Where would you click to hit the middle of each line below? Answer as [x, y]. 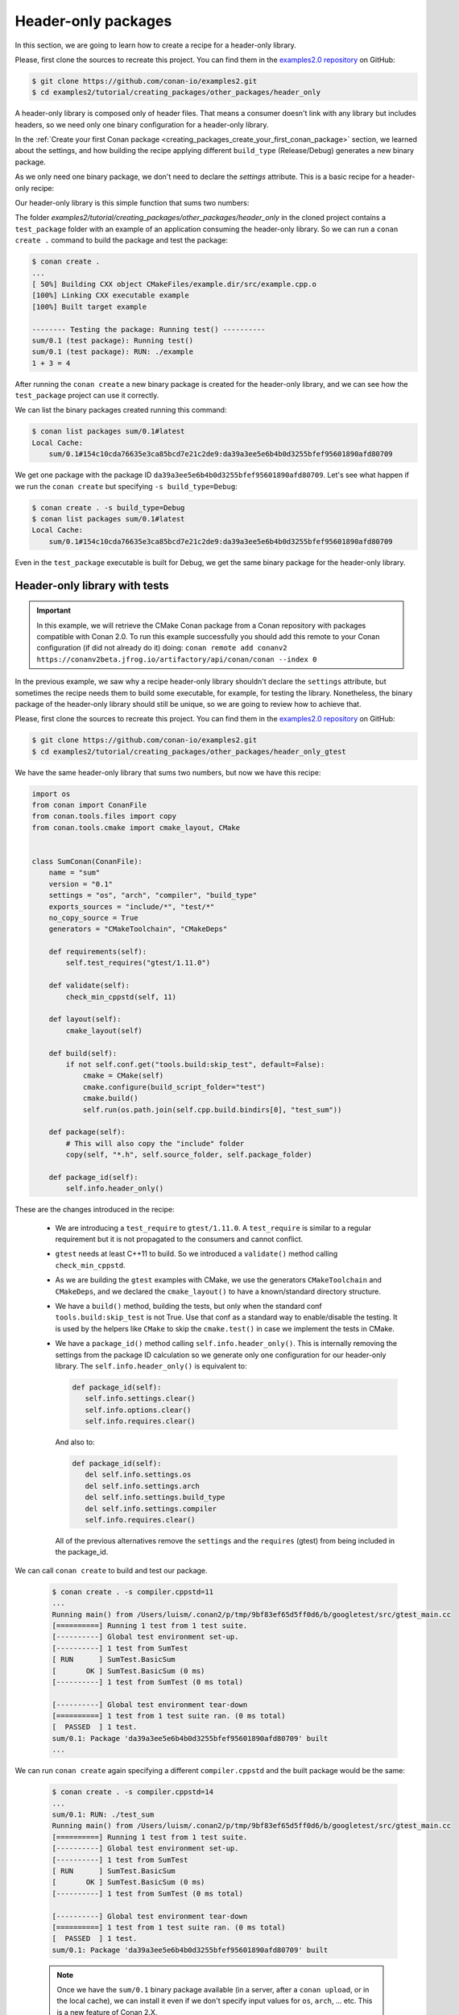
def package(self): [87, 1132]
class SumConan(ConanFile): [87, 861]
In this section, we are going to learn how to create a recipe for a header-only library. [156, 45]
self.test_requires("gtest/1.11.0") [138, 963]
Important [54, 611]
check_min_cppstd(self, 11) [121, 997]
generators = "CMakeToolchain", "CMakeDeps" [138, 929]
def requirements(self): [98, 952]
